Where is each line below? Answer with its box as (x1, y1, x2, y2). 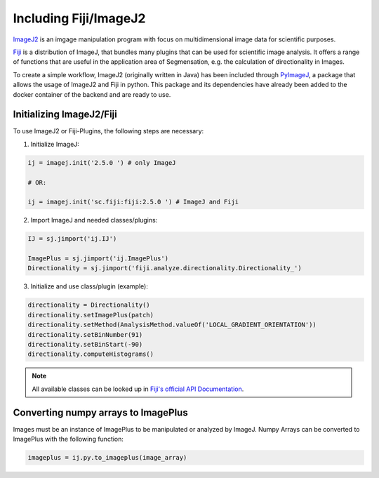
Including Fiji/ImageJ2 (13, 11, 146, 26)
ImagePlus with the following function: (13, 435, 124, 444)
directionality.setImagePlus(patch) (27, 311, 154, 319)
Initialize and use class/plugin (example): (30, 282, 149, 291)
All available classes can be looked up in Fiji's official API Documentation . (32, 385, 244, 393)
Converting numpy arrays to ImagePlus (13, 406, 189, 418)
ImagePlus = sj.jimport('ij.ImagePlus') (27, 255, 168, 263)
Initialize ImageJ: (30, 140, 80, 148)
